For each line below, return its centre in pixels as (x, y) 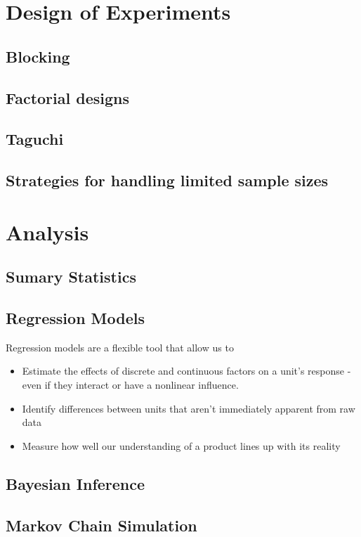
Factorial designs (68, 97)
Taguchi (35, 139)
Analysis (47, 232)
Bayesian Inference (76, 483)
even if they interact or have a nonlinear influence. (130, 385)
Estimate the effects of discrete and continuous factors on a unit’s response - (186, 371)
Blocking (38, 56)
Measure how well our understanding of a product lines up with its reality (181, 445)
